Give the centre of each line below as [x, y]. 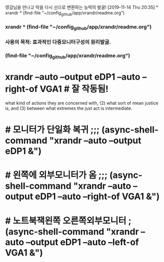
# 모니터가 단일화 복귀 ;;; [52, 130]
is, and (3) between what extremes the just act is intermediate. [69, 108]
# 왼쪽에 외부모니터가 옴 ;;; [56, 175]
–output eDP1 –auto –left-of [82, 242]
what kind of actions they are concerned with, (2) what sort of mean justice [82, 103]
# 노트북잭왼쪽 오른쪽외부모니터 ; [68, 221]
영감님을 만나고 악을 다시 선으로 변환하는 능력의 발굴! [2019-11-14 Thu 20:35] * [82, 7]
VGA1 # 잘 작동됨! [74, 89]
